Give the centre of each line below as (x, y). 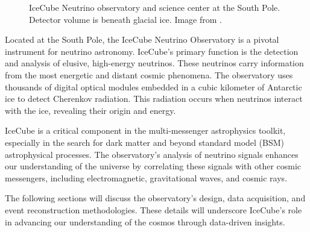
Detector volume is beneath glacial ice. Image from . (125, 19)
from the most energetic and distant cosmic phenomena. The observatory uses (149, 74)
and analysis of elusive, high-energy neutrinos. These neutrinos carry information (154, 63)
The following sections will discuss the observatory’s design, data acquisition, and (155, 198)
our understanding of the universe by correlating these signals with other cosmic (153, 166)
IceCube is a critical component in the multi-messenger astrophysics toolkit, (145, 130)
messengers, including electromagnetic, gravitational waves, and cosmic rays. (146, 177)
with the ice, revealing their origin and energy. (90, 110)
